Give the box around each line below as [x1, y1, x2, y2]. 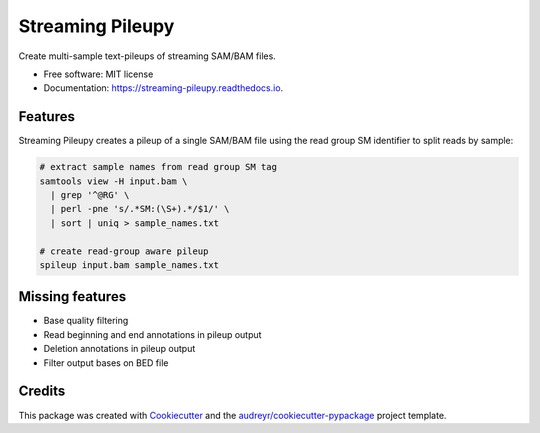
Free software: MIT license [43, 68, 154, 80]
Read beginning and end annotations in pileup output [43, 328, 262, 340]
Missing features [18, 288, 127, 305]
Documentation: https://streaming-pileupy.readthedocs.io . [43, 82, 284, 94]
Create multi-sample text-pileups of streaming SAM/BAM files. [18, 50, 277, 62]
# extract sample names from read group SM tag [39, 161, 277, 173]
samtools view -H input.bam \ [39, 175, 188, 187]
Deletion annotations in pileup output [43, 343, 196, 355]
